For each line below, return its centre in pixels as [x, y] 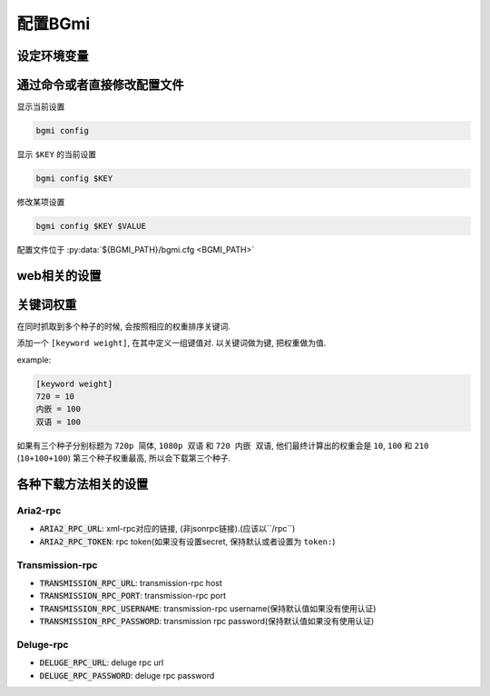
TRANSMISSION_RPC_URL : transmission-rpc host [131, 582]
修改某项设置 [41, 202]
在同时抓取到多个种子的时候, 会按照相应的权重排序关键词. [124, 326]
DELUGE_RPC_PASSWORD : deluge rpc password [127, 675]
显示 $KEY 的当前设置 [57, 154]
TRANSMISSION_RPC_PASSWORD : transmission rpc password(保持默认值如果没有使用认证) [207, 621]
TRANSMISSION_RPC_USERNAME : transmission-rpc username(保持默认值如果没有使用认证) [208, 608]
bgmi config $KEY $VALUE [91, 226]
